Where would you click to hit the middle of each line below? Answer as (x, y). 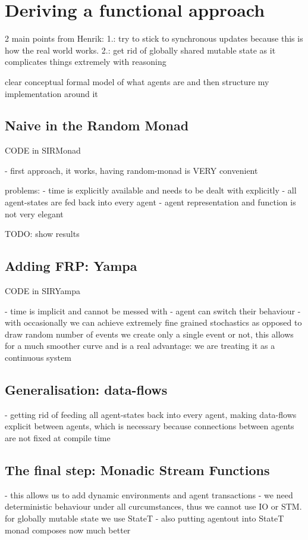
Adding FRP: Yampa (71, 266)
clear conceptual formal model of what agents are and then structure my (137, 81)
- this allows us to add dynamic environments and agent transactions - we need (149, 494)
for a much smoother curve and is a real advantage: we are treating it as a (140, 346)
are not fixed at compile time (58, 438)
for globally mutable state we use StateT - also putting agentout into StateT (144, 518)
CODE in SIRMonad (43, 150)
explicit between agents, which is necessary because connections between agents (150, 426)
